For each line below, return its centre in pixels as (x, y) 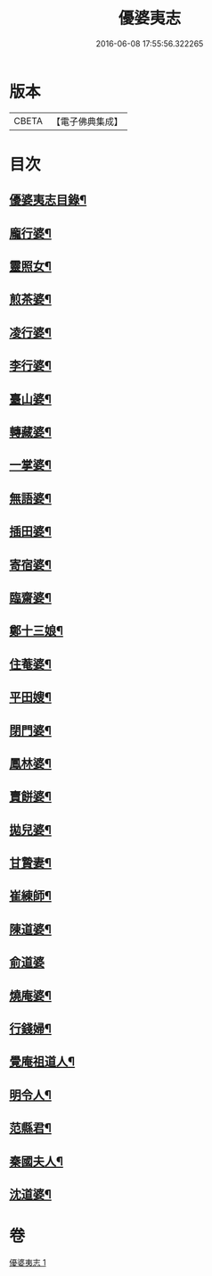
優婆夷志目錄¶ (48, 200)
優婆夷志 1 (28, 1262)
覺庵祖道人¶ (42, 1062)
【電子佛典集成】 (87, 121)
